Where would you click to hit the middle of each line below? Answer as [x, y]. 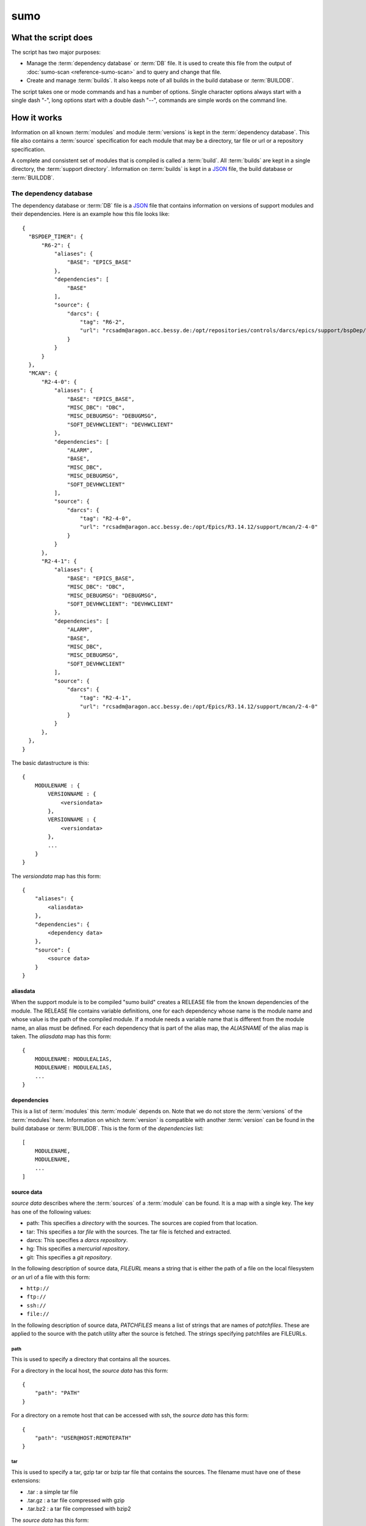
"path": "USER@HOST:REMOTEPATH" [83, 1438]
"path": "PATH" [57, 1393]
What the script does [52, 38]
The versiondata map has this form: [56, 876]
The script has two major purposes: [56, 52]
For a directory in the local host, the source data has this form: [90, 1370]
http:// [38, 1288]
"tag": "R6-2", [102, 322]
